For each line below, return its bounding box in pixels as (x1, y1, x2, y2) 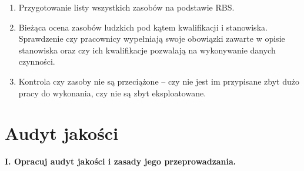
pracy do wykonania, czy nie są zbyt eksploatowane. (18, 86, 206, 99)
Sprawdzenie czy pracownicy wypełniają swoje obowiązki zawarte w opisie (18, 32, 285, 45)
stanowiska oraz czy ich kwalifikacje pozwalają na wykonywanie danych (18, 43, 276, 56)
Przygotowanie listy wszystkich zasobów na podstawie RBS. (18, 1, 235, 13)
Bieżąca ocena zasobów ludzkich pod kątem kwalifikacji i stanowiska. (18, 21, 268, 33)
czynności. (18, 55, 55, 68)
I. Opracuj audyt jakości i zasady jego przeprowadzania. (5, 155, 236, 167)
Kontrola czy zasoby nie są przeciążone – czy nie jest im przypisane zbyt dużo (18, 75, 299, 87)
